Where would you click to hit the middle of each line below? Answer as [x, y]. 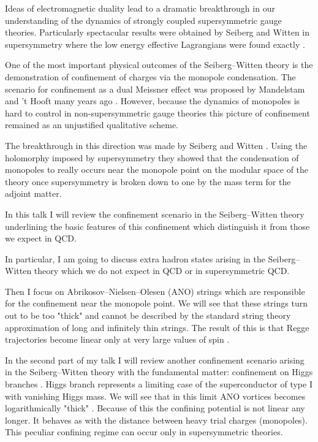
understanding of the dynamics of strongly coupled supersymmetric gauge [143, 20]
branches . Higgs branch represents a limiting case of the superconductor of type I [159, 384]
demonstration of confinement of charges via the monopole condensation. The [150, 76]
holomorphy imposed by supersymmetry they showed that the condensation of [152, 157]
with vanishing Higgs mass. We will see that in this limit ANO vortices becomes [155, 396]
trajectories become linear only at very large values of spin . [117, 339]
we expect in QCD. [41, 238]
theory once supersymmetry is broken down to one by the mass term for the [148, 181]
